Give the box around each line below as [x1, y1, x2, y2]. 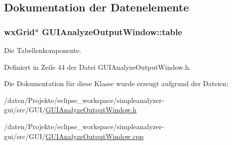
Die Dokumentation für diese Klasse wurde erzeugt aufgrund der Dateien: [4, 78, 229, 89]
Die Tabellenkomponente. [4, 45, 82, 55]
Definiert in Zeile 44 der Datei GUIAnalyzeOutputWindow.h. [4, 61, 191, 72]
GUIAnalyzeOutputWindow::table [42, 25, 182, 38]
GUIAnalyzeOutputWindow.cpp [45, 131, 144, 141]
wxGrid [4, 25, 35, 38]
